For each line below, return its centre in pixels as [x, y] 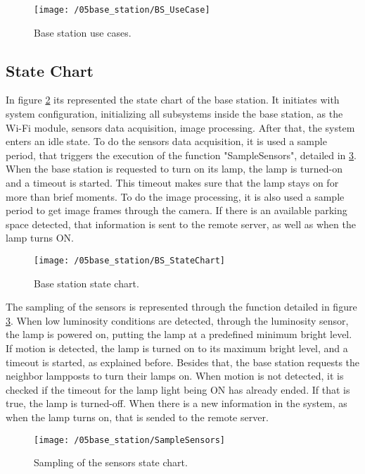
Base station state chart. [87, 283]
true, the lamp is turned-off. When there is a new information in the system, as [177, 403]
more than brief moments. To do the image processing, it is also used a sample [175, 196]
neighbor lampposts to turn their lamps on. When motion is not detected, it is [175, 376]
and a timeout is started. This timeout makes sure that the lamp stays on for [172, 183]
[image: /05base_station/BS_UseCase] [122, 10]
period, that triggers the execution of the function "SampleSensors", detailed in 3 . [181, 155]
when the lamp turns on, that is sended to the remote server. [137, 417]
